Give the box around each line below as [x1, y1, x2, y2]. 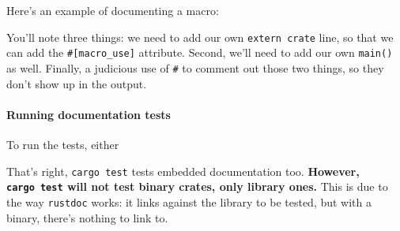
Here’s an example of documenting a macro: [6, 2, 219, 18]
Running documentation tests [6, 106, 171, 122]
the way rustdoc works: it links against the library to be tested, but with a [6, 193, 372, 210]
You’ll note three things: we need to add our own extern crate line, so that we [6, 28, 394, 45]
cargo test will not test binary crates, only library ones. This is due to [6, 178, 388, 195]
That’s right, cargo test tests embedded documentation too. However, [6, 162, 360, 179]
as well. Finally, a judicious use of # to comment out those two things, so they [6, 59, 384, 76]
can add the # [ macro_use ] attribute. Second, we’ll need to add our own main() [6, 44, 393, 61]
